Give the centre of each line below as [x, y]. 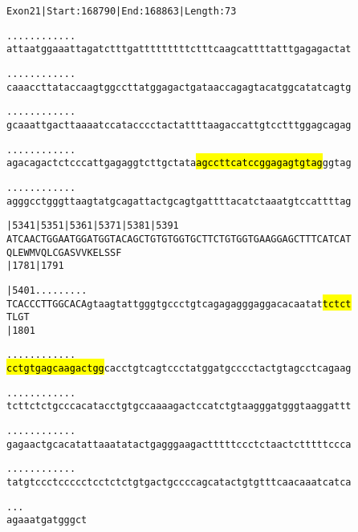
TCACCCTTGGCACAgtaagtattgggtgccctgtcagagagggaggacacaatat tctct [179, 304]
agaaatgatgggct [47, 520]
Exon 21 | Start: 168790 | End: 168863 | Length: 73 [122, 11]
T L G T [18, 317]
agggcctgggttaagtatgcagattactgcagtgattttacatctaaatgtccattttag [179, 201]
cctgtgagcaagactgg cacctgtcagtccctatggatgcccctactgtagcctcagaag [179, 369]
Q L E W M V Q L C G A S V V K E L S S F [64, 252]
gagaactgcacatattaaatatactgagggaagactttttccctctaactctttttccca [179, 444]
